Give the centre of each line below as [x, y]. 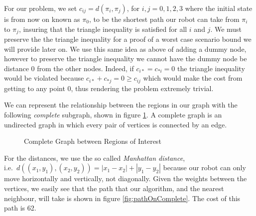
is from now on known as [42, 19]
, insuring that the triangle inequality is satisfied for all [103, 29]
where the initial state [219, 8]
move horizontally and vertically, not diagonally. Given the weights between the [126, 178]
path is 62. [20, 208]
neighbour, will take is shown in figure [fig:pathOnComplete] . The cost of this [122, 198]
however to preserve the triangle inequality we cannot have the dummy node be [126, 58]
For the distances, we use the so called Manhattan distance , [95, 158]
